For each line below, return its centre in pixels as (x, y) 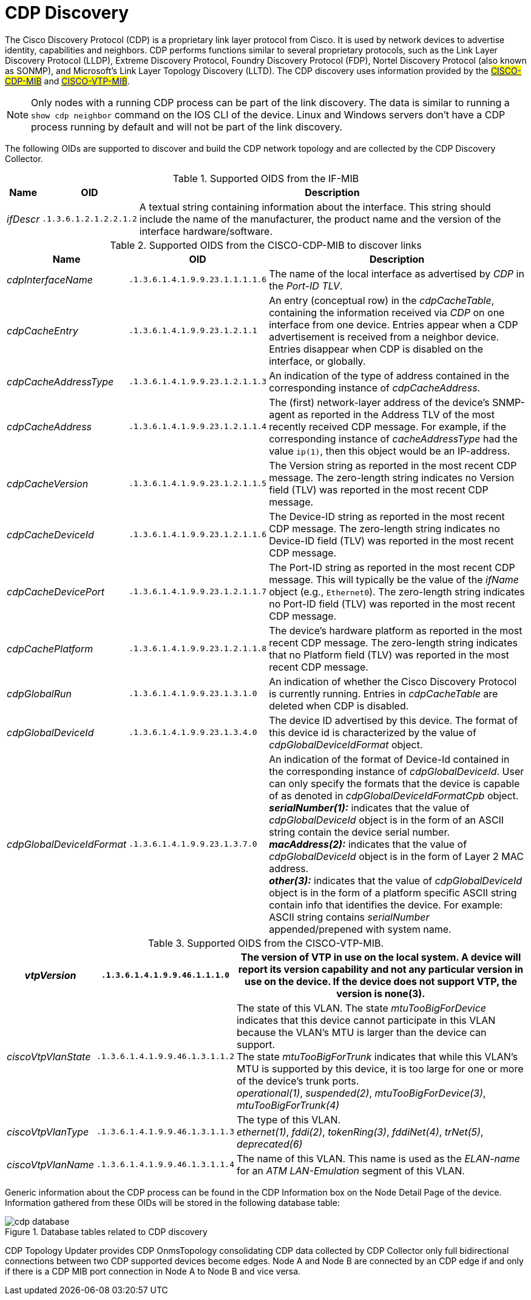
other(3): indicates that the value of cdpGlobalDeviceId (396, 880)
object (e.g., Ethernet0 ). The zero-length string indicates (397, 591)
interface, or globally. (317, 361)
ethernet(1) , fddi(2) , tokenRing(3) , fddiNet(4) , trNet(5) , (360, 1132)
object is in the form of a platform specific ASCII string (393, 892)
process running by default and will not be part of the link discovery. (187, 127)
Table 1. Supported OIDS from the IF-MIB (266, 178)
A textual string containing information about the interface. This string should (315, 207)
